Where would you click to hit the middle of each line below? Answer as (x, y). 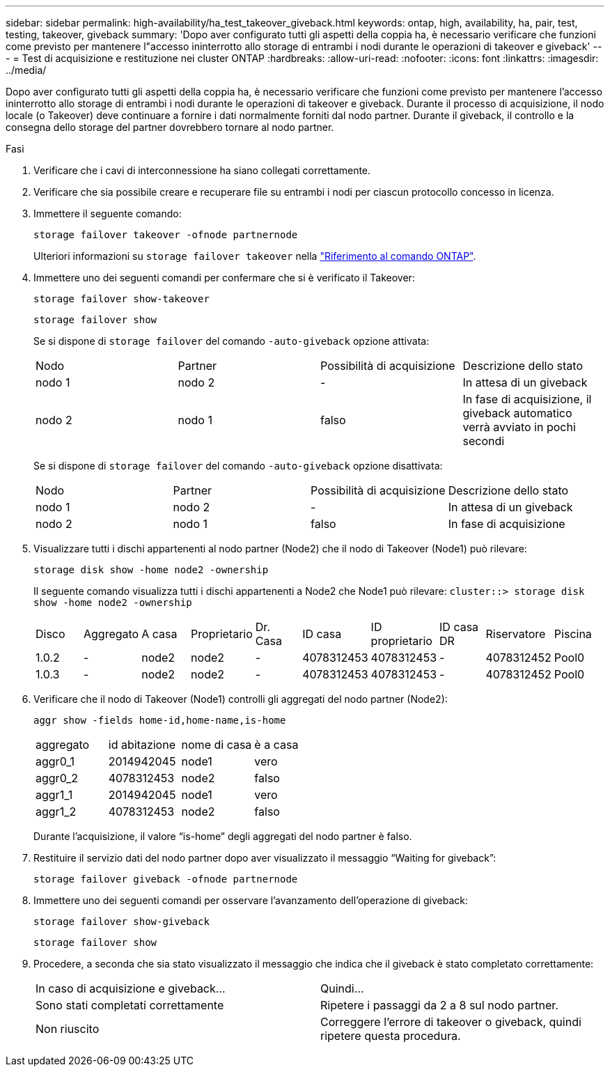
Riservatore (516, 634)
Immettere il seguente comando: (108, 213)
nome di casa (217, 745)
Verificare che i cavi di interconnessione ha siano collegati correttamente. (202, 170)
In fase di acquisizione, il (527, 399)
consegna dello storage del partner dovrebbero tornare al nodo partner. (170, 127)
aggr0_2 (57, 778)
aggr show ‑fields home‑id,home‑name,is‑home (160, 720)
